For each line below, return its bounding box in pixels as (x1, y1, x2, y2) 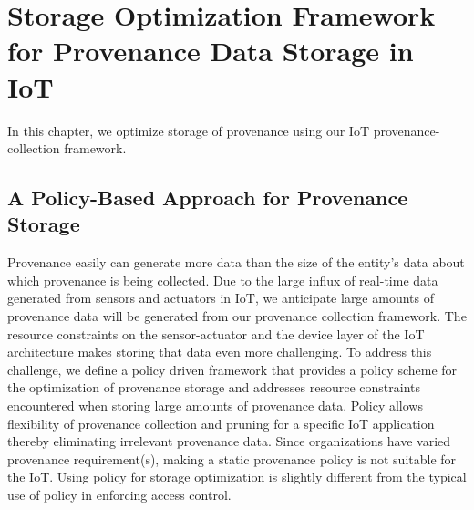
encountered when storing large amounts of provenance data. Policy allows (7, 396, 423, 415)
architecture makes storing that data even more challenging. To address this (7, 342, 432, 361)
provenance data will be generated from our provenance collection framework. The (7, 307, 467, 326)
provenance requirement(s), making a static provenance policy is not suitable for (7, 449, 457, 468)
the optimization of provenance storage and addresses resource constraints (7, 378, 421, 397)
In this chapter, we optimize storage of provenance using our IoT (7, 120, 370, 140)
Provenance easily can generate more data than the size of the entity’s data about (7, 253, 465, 272)
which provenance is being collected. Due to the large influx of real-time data (7, 270, 438, 289)
